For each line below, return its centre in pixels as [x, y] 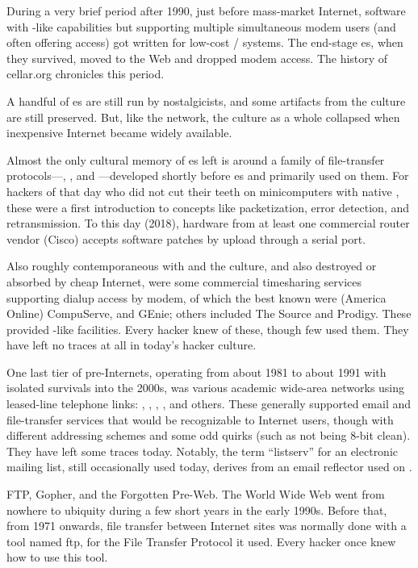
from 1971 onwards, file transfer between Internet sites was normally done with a [207, 526]
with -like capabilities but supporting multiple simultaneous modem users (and [201, 26]
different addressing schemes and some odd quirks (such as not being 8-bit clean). [209, 435]
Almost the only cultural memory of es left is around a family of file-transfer [196, 159]
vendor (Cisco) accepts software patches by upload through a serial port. [186, 238]
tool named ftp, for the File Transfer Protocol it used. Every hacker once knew [201, 541]
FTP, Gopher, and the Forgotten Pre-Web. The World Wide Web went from [196, 494]
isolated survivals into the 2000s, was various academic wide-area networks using [206, 388]
